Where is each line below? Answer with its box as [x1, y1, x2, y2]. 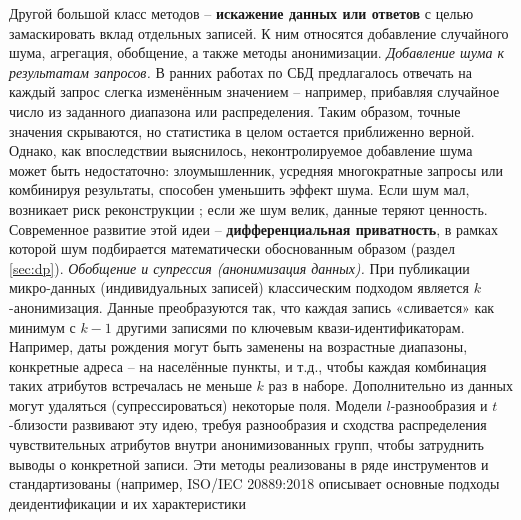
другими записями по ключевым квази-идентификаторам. [116, 316, 465, 337]
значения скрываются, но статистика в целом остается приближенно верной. [9, 120, 475, 141]
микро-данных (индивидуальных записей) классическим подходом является [9, 277, 469, 298]
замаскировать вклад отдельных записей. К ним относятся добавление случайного [9, 22, 509, 43]
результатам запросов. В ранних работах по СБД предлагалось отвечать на [9, 61, 472, 82]
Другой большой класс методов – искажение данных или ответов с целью [9, 3, 474, 23]
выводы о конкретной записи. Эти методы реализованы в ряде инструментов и [9, 453, 489, 474]
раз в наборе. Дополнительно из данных [268, 375, 513, 396]
